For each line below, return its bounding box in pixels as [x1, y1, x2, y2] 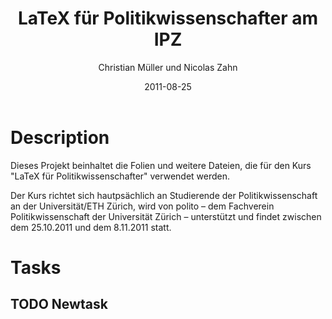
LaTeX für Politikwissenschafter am [18, 7, 318, 30]
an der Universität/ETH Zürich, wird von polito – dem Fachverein [10, 200, 275, 212]
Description [10, 126, 110, 149]
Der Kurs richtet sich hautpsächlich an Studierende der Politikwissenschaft [10, 189, 318, 201]
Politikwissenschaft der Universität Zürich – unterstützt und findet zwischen [10, 210, 322, 222]
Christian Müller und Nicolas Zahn [98, 61, 238, 73]
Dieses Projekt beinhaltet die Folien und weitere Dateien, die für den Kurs [10, 159, 312, 171]
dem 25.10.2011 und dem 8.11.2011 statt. [10, 221, 172, 233]
